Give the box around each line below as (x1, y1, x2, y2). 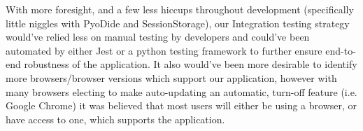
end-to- (325, 43, 356, 57)
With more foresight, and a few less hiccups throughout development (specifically (6, 2, 354, 16)
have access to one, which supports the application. (6, 111, 225, 126)
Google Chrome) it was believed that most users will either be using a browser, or (6, 98, 357, 113)
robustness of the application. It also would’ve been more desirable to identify (24, 57, 357, 71)
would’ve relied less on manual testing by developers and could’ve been (6, 29, 310, 44)
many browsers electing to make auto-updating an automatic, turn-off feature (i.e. (6, 84, 357, 99)
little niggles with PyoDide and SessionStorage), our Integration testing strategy (6, 15, 350, 30)
